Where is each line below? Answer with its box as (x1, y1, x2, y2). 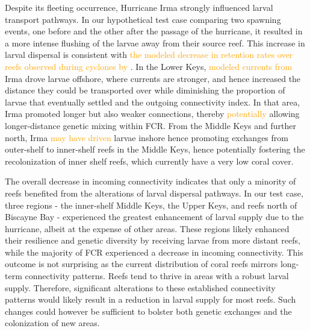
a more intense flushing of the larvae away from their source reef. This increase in (5, 36, 305, 49)
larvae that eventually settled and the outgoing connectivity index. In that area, (5, 95, 300, 108)
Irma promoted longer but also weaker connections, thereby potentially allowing (5, 107, 300, 120)
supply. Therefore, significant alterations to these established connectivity (5, 281, 276, 294)
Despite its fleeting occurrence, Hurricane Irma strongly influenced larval (5, 1, 273, 13)
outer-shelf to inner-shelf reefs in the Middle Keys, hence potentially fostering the (5, 143, 305, 156)
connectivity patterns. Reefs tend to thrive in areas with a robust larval (25, 270, 289, 282)
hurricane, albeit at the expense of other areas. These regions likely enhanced (5, 222, 290, 235)
